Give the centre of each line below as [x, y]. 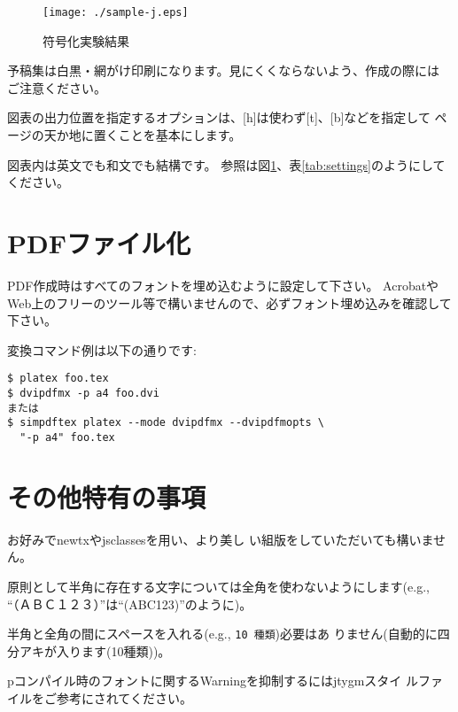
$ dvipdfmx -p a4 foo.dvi [83, 393]
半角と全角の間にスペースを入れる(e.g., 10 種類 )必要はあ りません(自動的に [222, 634]
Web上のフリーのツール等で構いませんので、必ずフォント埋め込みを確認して [229, 302]
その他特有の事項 [107, 496]
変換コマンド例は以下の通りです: [102, 349]
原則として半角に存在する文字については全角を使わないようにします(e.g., [218, 586]
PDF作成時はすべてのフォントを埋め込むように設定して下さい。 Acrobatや [223, 285]
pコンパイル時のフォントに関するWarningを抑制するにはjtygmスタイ [205, 681]
